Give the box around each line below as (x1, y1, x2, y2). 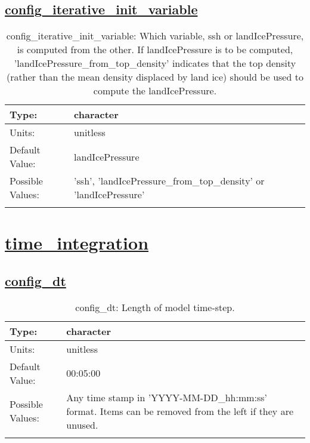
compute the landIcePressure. (93, 84, 217, 98)
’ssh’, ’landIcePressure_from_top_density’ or (74, 174, 265, 188)
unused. (66, 417, 98, 432)
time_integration (5, 230, 149, 255)
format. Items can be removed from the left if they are (66, 404, 294, 418)
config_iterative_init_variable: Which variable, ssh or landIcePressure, (6, 29, 304, 43)
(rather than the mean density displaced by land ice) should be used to (7, 70, 303, 84)
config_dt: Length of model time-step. (75, 300, 235, 314)
